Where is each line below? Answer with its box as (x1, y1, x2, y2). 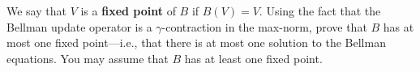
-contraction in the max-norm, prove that (161, 18, 367, 35)
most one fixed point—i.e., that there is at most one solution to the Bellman (6, 34, 386, 51)
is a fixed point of (80, 2, 176, 19)
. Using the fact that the (259, 2, 381, 19)
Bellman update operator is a (6, 18, 152, 35)
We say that (6, 2, 66, 19)
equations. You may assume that (6, 49, 169, 66)
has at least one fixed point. (184, 49, 323, 66)
